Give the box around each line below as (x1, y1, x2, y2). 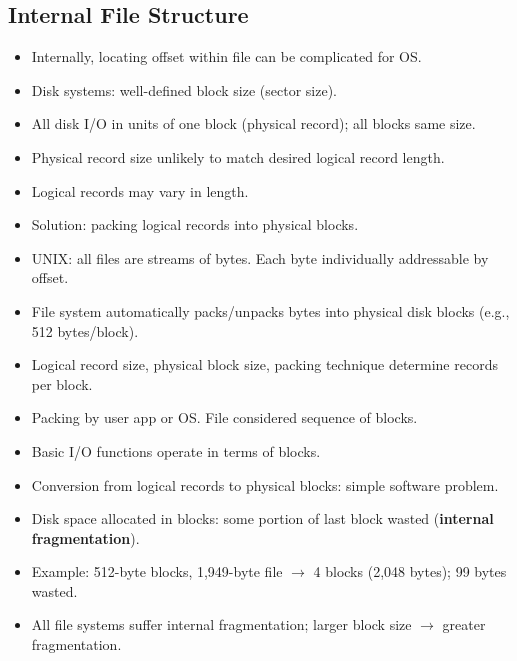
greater (442, 614, 486, 635)
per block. (31, 373, 93, 394)
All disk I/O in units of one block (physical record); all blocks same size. (31, 113, 476, 134)
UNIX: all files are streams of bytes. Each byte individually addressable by (31, 247, 489, 268)
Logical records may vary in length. (31, 180, 249, 201)
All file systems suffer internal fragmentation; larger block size (31, 614, 412, 635)
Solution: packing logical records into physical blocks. (31, 214, 359, 235)
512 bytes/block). (31, 320, 139, 341)
